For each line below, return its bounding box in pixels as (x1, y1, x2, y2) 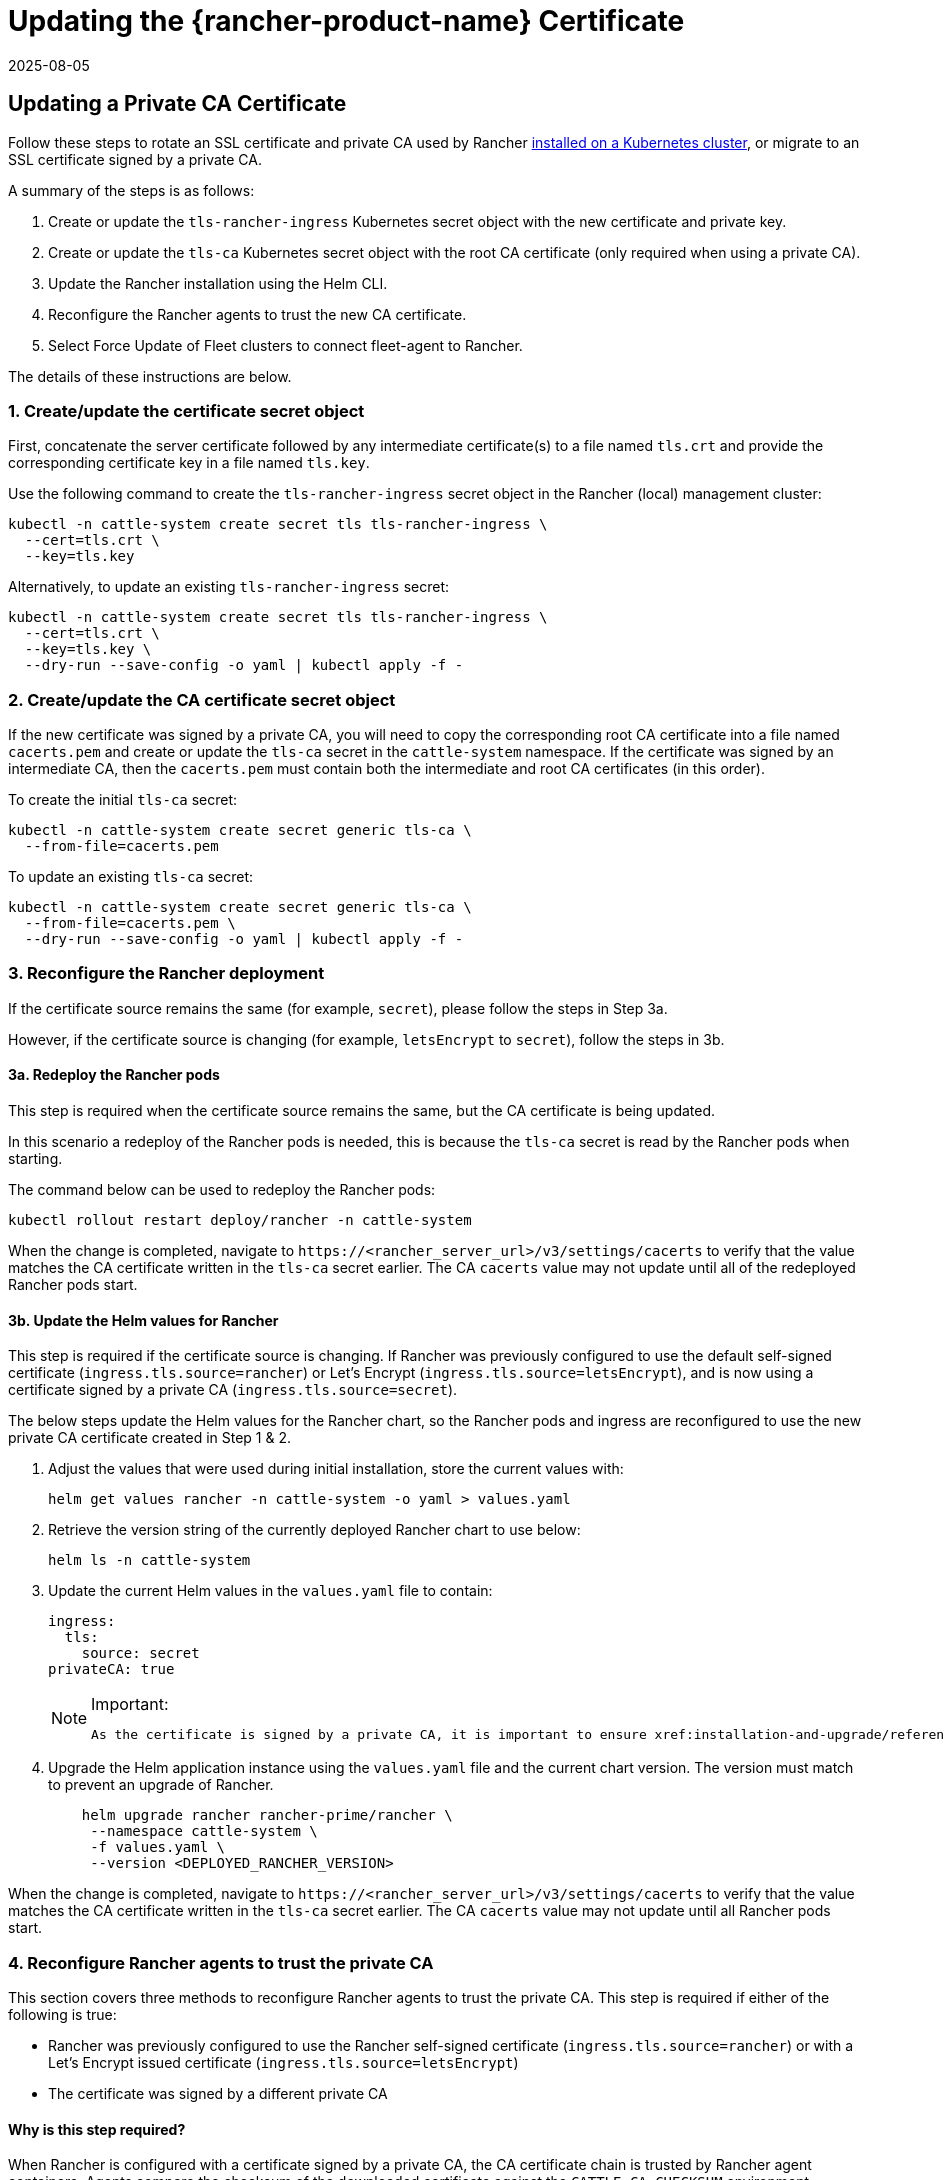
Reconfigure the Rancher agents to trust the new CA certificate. (48, 305, 467, 323)
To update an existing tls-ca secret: (8, 868, 254, 886)
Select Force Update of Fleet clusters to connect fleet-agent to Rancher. (48, 336, 523, 354)
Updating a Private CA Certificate (8, 91, 347, 117)
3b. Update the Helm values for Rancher (8, 1311, 279, 1329)
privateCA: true (48, 1661, 175, 1678)
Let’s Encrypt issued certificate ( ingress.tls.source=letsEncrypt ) (48, 2054, 519, 2072)
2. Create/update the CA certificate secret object (8, 689, 396, 710)
